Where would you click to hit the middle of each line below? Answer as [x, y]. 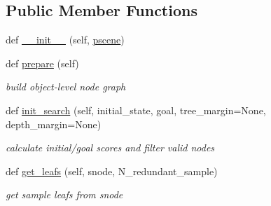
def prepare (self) [42, 63]
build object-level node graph [66, 87]
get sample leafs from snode [64, 194]
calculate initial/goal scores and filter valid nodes [110, 147]
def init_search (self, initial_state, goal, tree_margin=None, [136, 110]
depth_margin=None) [54, 124]
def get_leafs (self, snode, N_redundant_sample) [112, 171]
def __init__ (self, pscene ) [65, 40]
